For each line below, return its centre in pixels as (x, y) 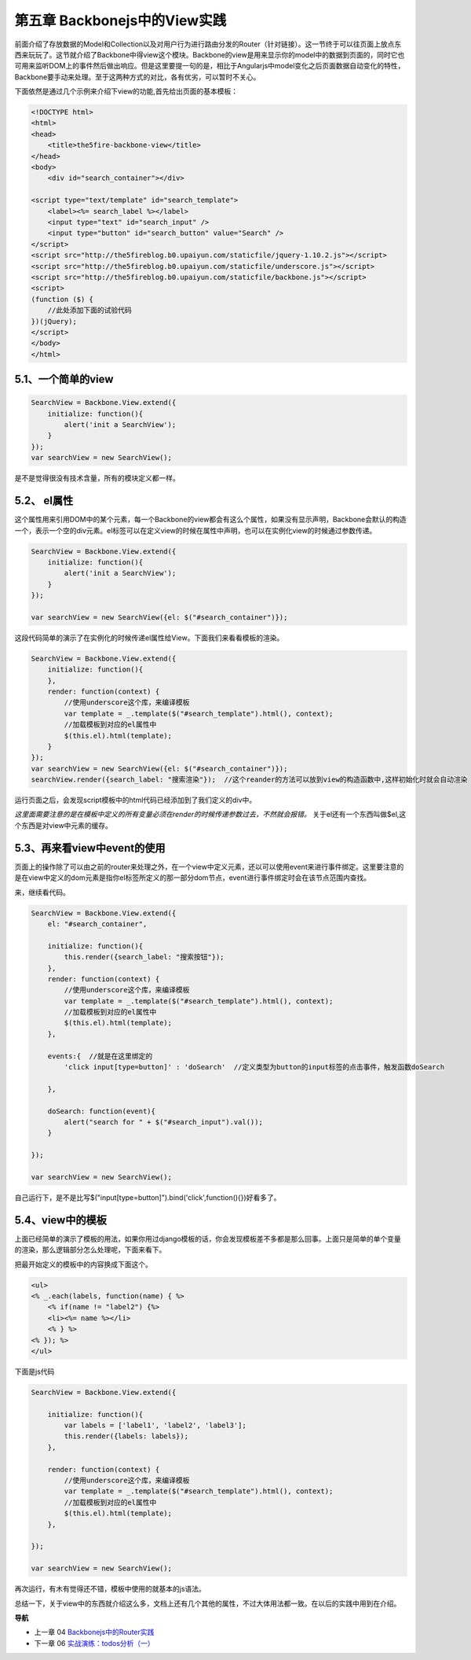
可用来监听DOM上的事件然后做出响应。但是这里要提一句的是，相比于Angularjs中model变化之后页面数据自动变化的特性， (210, 66)
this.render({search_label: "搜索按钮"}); (144, 957)
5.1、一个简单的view (64, 379)
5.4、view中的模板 (61, 1220)
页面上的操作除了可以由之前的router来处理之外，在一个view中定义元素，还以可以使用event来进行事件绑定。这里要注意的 (209, 867)
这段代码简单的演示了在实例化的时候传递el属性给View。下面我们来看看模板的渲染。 (149, 638)
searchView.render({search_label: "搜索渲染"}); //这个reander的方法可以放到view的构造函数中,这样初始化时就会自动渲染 (249, 780)
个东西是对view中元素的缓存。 (64, 825)
